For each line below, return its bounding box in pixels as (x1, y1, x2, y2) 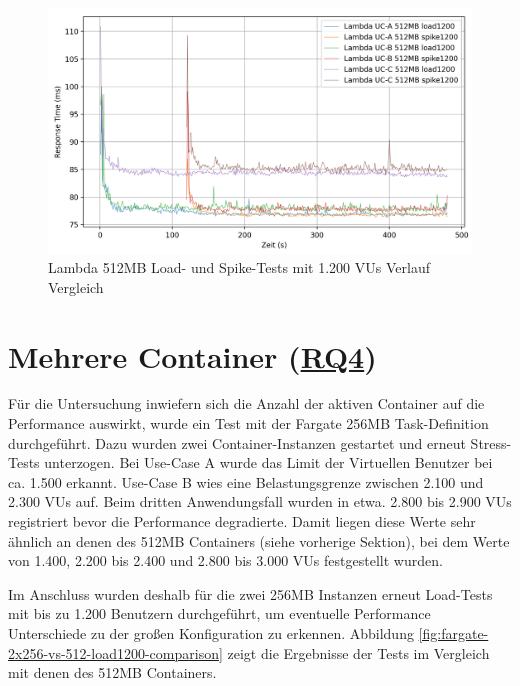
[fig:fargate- (418, 622, 489, 643)
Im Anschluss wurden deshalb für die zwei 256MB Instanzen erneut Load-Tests (8, 583, 493, 604)
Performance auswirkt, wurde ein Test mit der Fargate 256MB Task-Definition (8, 413, 489, 434)
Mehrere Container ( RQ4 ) (8, 335, 377, 376)
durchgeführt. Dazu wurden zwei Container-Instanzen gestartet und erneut (8, 432, 466, 453)
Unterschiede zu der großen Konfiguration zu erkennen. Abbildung (8, 622, 414, 643)
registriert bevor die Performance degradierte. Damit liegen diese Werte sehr (8, 511, 476, 531)
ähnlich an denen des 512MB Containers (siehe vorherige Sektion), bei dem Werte (8, 530, 510, 551)
